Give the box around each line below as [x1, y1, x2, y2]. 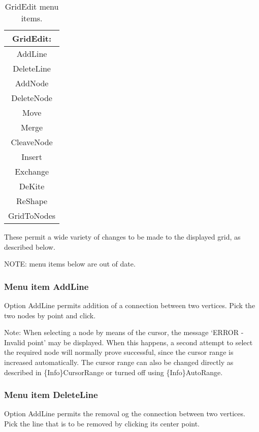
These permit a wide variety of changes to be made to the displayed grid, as [4, 231, 241, 242]
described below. [4, 241, 55, 252]
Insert [21, 151, 42, 162]
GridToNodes [8, 210, 56, 221]
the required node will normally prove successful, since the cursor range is [4, 347, 234, 357]
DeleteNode [11, 92, 52, 104]
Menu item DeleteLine [4, 388, 98, 401]
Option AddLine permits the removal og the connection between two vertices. [4, 408, 245, 419]
